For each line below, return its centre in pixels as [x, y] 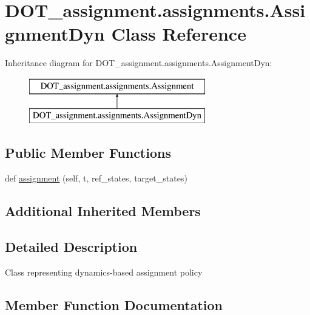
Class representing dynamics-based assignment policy [104, 272]
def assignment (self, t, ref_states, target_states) [96, 178]
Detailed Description [71, 247]
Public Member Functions [88, 153]
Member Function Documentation [114, 304]
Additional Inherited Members [103, 211]
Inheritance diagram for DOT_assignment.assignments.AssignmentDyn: [139, 63]
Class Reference [179, 34]
